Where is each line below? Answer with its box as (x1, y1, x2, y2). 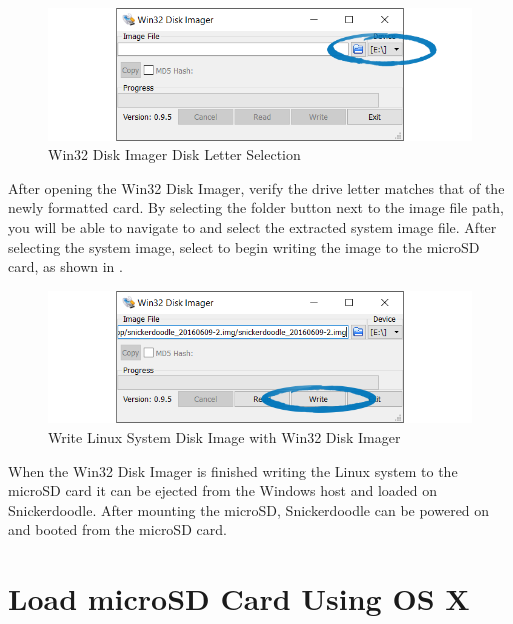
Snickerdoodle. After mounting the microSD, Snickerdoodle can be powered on (8, 499, 490, 520)
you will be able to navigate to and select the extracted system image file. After (8, 217, 497, 238)
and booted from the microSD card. (8, 519, 227, 540)
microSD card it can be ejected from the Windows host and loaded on (8, 480, 438, 501)
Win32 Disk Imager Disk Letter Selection (48, 144, 301, 165)
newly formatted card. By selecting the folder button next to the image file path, (8, 197, 504, 218)
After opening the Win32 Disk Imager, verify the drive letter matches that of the (8, 177, 505, 198)
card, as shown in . (8, 256, 123, 277)
